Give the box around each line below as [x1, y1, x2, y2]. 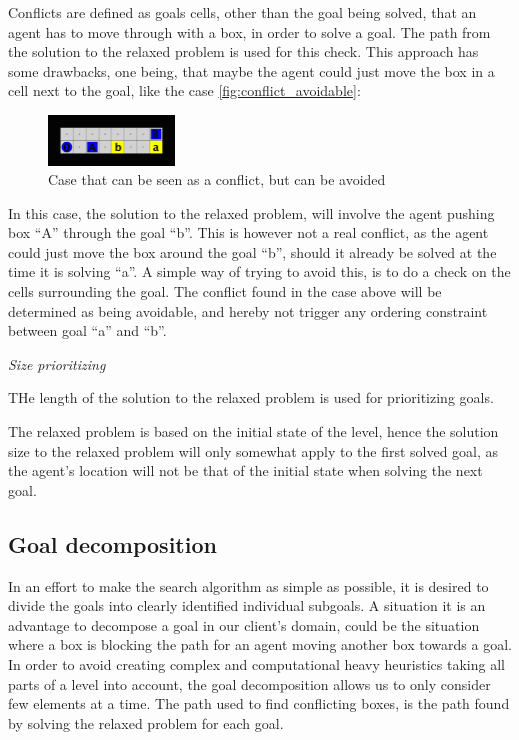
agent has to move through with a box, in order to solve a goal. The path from [8, 21, 491, 42]
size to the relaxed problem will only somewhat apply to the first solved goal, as [8, 440, 499, 461]
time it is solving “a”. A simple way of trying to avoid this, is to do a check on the [8, 261, 511, 282]
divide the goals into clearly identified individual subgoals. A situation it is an [8, 595, 486, 616]
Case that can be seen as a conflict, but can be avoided [48, 169, 386, 190]
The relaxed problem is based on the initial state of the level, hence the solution [8, 421, 499, 442]
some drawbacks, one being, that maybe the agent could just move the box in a [8, 60, 495, 81]
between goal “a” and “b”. [8, 320, 167, 341]
